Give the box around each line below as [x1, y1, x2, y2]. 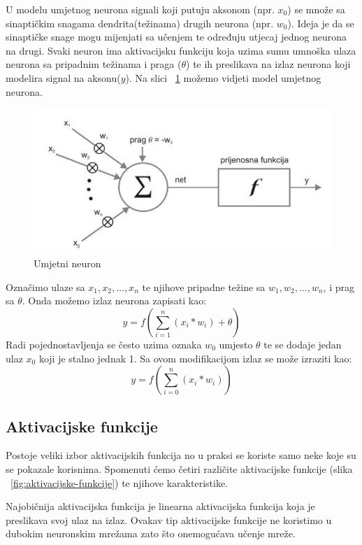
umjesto [219, 337, 253, 351]
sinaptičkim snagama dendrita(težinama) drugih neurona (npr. [6, 15, 274, 30]
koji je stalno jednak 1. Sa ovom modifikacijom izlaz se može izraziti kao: [38, 351, 352, 365]
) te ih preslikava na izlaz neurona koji [186, 57, 351, 71]
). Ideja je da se [287, 15, 354, 30]
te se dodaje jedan [263, 337, 342, 351]
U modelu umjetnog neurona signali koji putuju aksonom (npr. [6, 2, 275, 16]
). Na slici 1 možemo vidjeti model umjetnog [125, 70, 321, 85]
